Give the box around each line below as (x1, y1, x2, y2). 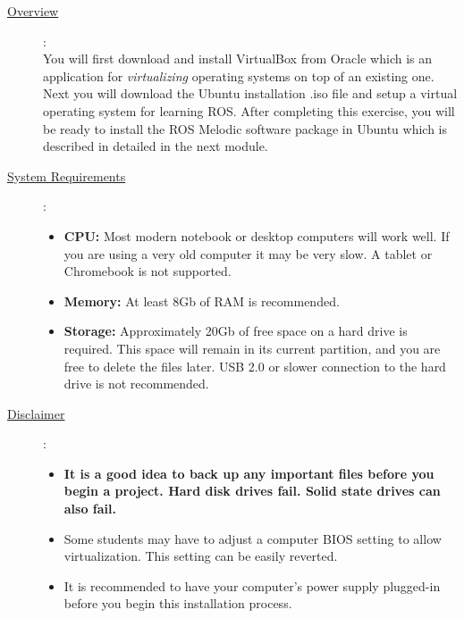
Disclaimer (7, 404, 65, 422)
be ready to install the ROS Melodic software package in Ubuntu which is (43, 119, 448, 138)
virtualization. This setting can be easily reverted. (63, 547, 338, 565)
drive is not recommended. (63, 374, 209, 393)
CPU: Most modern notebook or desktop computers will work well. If (63, 226, 450, 245)
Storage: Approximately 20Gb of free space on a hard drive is (63, 322, 408, 340)
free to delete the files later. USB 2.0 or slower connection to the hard (63, 356, 446, 375)
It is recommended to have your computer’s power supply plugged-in (63, 576, 441, 595)
